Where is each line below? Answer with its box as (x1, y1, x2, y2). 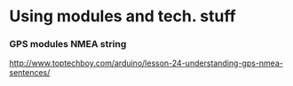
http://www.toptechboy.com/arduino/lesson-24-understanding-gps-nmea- (9, 58, 284, 68)
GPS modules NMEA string (9, 38, 127, 51)
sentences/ (9, 67, 51, 78)
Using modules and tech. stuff (9, 6, 237, 27)
